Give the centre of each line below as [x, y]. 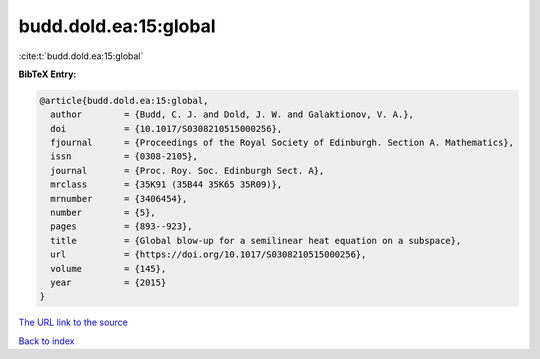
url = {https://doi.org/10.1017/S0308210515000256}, [208, 254]
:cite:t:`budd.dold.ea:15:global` [81, 56]
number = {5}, [103, 213]
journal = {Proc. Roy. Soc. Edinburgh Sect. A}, [187, 170]
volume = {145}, [108, 268]
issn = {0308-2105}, [124, 156]
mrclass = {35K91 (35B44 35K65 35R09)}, [166, 184]
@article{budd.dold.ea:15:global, [124, 100]
